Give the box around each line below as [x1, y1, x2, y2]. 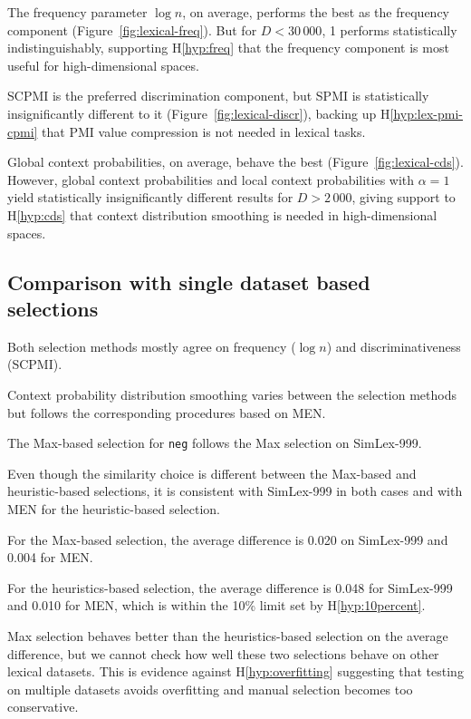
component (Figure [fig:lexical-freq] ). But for [7, 20, 257, 39]
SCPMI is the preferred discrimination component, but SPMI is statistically [7, 86, 429, 105]
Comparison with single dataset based [7, 267, 370, 296]
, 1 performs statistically [322, 20, 457, 39]
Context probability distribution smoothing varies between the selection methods [7, 384, 457, 403]
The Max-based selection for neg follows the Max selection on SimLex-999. [7, 433, 422, 452]
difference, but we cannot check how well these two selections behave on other [7, 644, 439, 663]
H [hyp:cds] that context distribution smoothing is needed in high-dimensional [7, 205, 437, 224]
